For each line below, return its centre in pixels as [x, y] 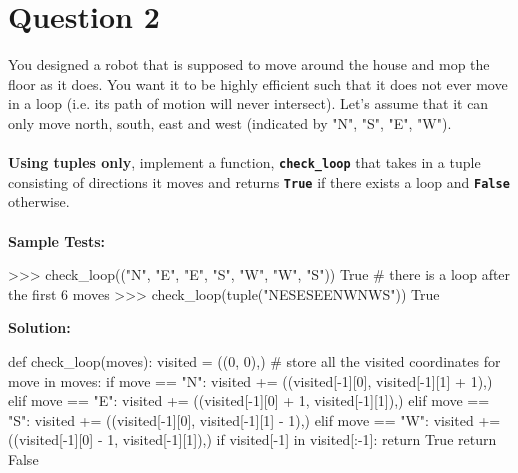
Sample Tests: [57, 240]
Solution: [39, 327]
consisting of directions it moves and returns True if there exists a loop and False [259, 181]
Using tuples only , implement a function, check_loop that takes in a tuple [244, 162]
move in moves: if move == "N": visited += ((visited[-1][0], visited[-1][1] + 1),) [250, 380]
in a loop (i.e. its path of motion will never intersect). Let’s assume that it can [248, 103]
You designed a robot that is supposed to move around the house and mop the [249, 64]
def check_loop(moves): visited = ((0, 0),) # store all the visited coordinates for [254, 360]
